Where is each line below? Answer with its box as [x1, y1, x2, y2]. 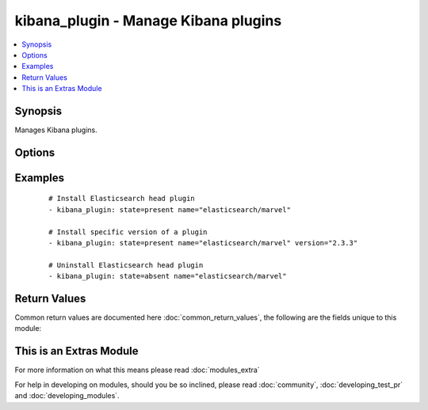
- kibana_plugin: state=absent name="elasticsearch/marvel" [48, 271, 287, 281]
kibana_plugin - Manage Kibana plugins [14, 12, 282, 29]
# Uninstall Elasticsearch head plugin [48, 260, 204, 269]
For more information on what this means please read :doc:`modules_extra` [14, 365, 261, 375]
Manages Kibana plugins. [14, 125, 98, 135]
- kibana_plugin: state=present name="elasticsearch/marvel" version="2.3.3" [48, 238, 358, 247]
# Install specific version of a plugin [48, 227, 208, 237]
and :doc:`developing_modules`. [14, 391, 120, 401]
